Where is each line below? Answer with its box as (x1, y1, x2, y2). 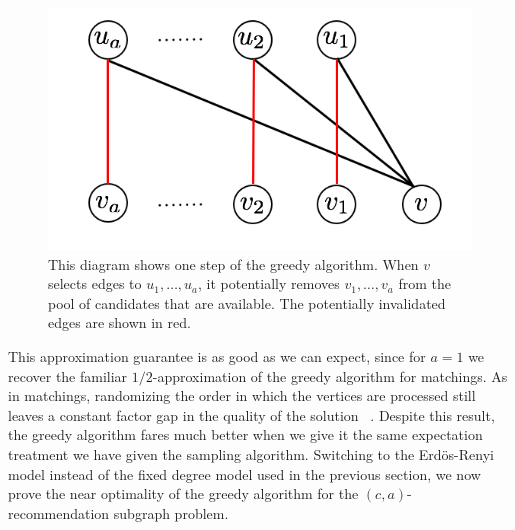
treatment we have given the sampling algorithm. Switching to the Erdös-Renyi (8, 444, 494, 464)
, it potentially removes (198, 273, 340, 294)
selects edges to (48, 273, 142, 294)
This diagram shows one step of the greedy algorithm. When (48, 253, 419, 274)
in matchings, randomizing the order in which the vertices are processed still (8, 385, 476, 406)
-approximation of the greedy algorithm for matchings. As (152, 365, 508, 386)
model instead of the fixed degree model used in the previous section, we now (8, 463, 481, 484)
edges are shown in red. (48, 312, 191, 333)
